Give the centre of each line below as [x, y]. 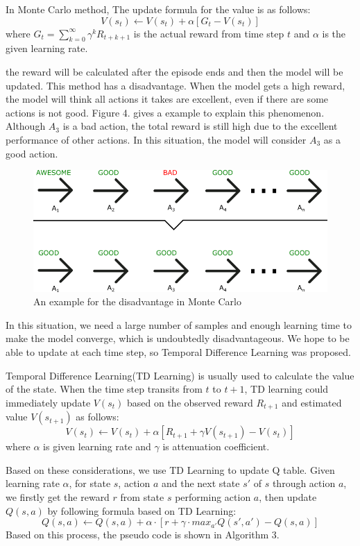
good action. [32, 153]
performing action [213, 496]
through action [304, 483]
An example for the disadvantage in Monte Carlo [137, 301]
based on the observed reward [190, 402]
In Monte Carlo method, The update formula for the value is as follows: [158, 9]
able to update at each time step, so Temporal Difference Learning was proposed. [178, 351]
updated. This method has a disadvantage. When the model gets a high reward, [175, 85]
